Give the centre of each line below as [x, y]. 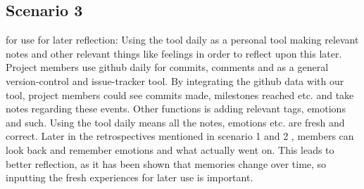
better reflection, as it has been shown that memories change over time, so [166, 163]
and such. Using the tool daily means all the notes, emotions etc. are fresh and [175, 122]
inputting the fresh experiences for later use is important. [130, 177]
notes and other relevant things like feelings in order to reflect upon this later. [174, 53]
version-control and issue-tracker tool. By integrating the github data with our [175, 80]
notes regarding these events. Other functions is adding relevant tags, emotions [176, 109]
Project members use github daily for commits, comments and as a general [167, 67]
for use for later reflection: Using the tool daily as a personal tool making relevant [182, 40]
